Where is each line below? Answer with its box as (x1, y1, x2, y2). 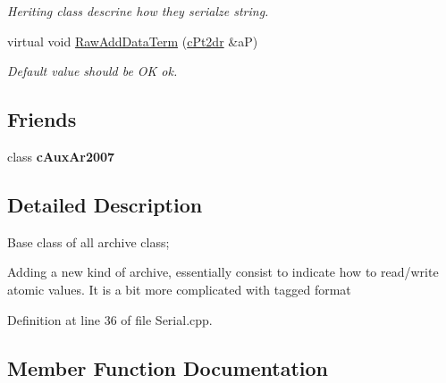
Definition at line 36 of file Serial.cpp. (7, 310, 213, 329)
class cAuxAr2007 (7, 146, 115, 165)
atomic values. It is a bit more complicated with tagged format (7, 279, 351, 298)
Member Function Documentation (7, 354, 329, 381)
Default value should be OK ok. (7, 62, 178, 80)
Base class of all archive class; (7, 232, 170, 251)
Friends (7, 105, 77, 133)
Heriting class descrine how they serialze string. (7, 2, 269, 20)
